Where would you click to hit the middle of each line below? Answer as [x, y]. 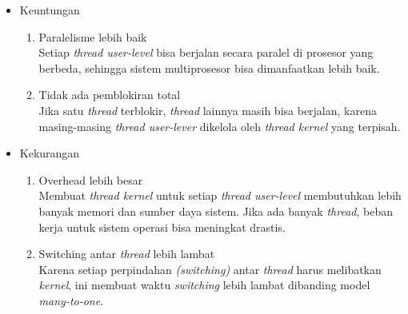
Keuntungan [50, 10]
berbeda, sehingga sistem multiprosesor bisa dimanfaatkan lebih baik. [209, 68]
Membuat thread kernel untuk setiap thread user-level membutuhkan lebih [220, 195]
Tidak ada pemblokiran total [110, 95]
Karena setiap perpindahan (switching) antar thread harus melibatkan [210, 269]
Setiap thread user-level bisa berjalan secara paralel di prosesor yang [206, 52]
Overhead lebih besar [91, 179]
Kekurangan [50, 153]
